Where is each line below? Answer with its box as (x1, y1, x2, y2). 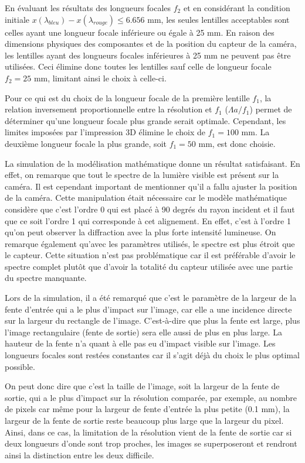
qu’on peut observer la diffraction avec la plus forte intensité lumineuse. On (5, 226, 276, 238)
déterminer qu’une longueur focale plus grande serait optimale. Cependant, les (5, 114, 286, 126)
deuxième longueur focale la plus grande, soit (5, 137, 167, 149)
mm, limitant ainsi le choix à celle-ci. (33, 71, 167, 84)
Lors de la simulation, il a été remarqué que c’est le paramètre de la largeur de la (5, 291, 297, 304)
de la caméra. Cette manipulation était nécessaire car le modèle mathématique (5, 191, 287, 204)
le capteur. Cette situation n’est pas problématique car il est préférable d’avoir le (5, 249, 296, 261)
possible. (5, 360, 35, 372)
